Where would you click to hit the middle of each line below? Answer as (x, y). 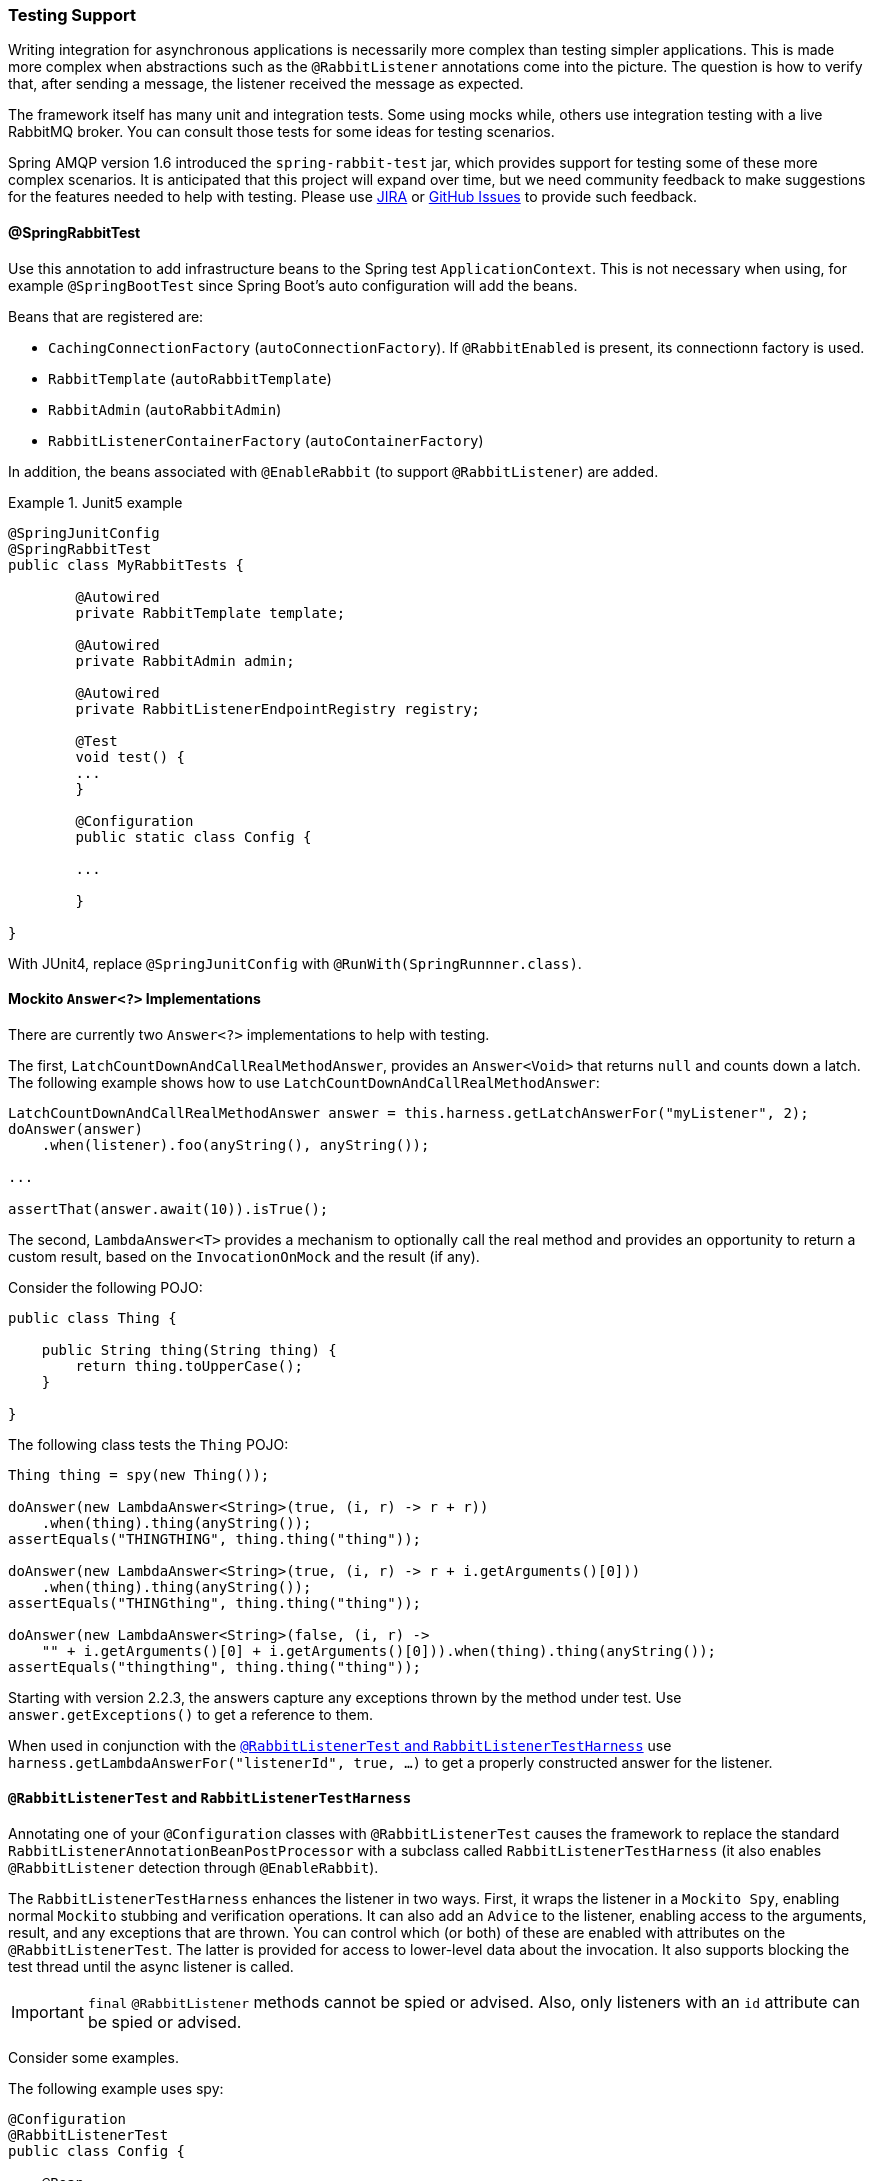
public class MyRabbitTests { (126, 564)
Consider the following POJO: (105, 1287)
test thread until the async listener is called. (151, 1967)
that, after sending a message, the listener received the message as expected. (266, 84)
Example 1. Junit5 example (95, 502)
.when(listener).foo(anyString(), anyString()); (235, 1144)
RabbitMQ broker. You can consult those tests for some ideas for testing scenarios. (281, 132)
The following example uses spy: (116, 2089)
